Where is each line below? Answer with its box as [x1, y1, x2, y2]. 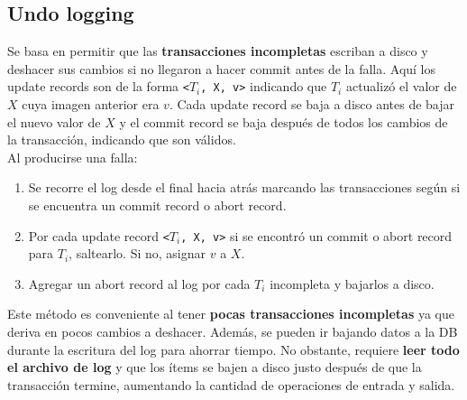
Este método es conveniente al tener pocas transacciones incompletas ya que [7, 304, 455, 323]
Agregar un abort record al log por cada [28, 274, 251, 293]
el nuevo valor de [7, 112, 101, 131]
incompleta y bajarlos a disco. [270, 274, 435, 293]
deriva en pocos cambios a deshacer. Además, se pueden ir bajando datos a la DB [7, 322, 458, 341]
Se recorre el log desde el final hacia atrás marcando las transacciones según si [28, 178, 461, 197]
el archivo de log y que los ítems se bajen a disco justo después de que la [7, 358, 422, 377]
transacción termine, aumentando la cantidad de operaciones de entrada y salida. [7, 375, 455, 394]
